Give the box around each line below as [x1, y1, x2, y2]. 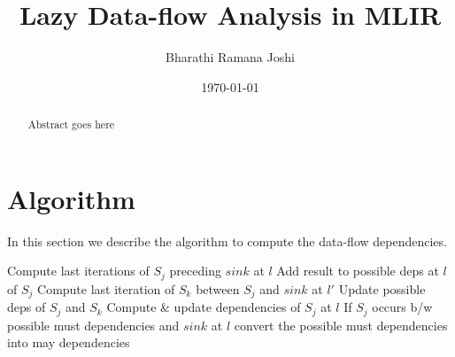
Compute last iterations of [7, 261, 150, 280]
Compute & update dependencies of [106, 298, 301, 316]
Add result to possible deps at [276, 261, 439, 280]
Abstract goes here [27, 117, 115, 132]
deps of [7, 298, 46, 316]
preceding [169, 261, 221, 280]
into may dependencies [7, 333, 130, 352]
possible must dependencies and [7, 315, 180, 334]
